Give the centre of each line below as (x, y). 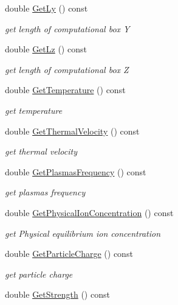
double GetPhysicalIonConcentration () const (89, 212)
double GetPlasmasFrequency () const (76, 171)
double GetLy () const (46, 8)
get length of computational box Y (67, 28)
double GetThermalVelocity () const (72, 131)
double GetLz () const (46, 49)
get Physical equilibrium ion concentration (83, 233)
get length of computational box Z (67, 69)
